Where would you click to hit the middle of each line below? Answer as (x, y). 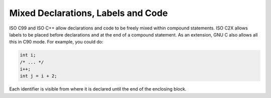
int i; (28, 55)
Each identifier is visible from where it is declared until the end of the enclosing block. (98, 89)
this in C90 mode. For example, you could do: (56, 42)
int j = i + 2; (38, 76)
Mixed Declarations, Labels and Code (89, 13)
